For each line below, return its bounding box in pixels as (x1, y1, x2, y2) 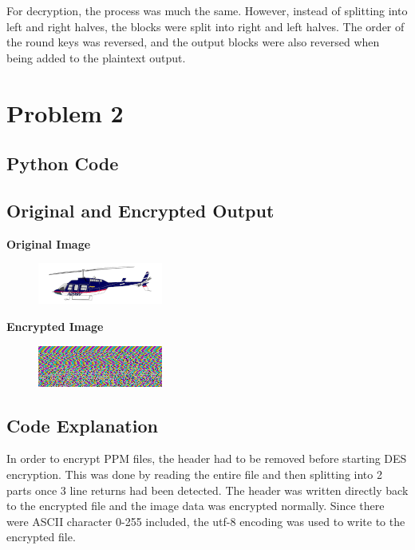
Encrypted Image (6, 317, 104, 334)
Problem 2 (6, 96, 124, 129)
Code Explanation (6, 412, 158, 437)
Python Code (6, 151, 119, 176)
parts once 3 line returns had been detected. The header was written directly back (6, 481, 409, 498)
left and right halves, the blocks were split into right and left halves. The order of (6, 18, 405, 34)
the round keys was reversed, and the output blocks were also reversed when (6, 34, 380, 50)
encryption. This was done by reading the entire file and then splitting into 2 (6, 465, 382, 482)
